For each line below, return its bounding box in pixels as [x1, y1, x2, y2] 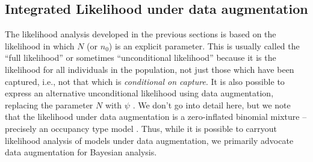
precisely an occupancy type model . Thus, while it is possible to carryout [5, 122, 277, 134]
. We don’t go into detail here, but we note [132, 98, 291, 111]
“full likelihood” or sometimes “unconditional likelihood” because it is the [5, 51, 276, 64]
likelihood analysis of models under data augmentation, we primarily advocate [5, 134, 294, 146]
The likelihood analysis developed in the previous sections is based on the [5, 28, 276, 40]
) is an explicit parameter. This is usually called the [108, 39, 300, 52]
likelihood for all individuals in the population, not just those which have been [5, 63, 294, 75]
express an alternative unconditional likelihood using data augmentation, [5, 87, 274, 99]
